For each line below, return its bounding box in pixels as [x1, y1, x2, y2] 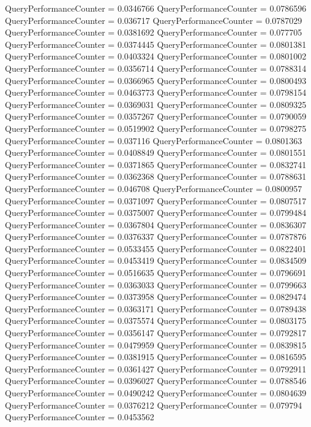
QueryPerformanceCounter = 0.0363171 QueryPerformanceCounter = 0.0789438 [5, 302, 307, 315]
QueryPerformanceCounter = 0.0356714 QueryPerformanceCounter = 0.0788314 [5, 61, 307, 74]
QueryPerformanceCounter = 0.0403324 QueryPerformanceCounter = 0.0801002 [5, 50, 307, 63]
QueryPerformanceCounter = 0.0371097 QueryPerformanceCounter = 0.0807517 [5, 194, 307, 207]
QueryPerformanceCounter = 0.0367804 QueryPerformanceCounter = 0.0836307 [5, 218, 307, 231]
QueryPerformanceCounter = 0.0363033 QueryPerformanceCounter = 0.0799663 [5, 278, 307, 291]
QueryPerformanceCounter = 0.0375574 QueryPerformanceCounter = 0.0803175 [5, 314, 307, 327]
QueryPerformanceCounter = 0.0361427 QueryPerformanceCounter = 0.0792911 [5, 362, 307, 375]
